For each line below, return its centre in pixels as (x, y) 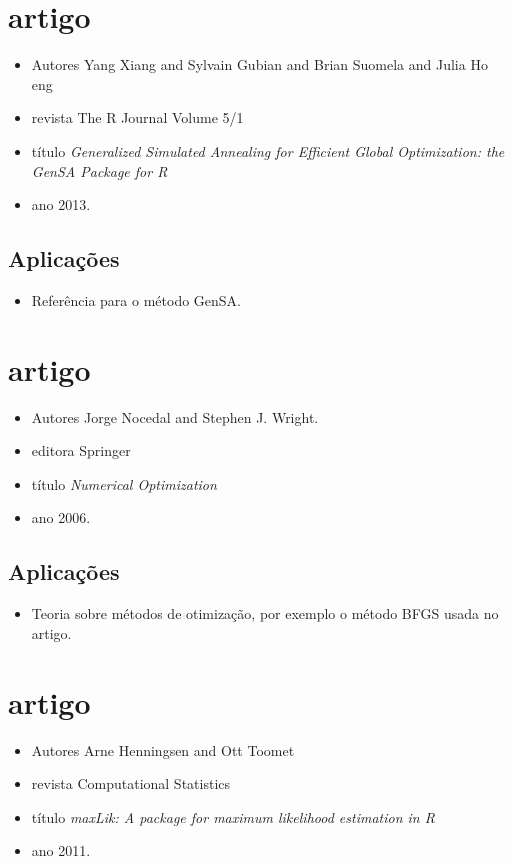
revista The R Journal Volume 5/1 (137, 117)
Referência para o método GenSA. (136, 299)
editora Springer (81, 450)
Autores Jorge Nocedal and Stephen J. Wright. (175, 416)
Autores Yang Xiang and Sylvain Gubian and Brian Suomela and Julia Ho (259, 64)
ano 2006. (61, 517)
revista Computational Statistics (131, 783)
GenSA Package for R (99, 170)
